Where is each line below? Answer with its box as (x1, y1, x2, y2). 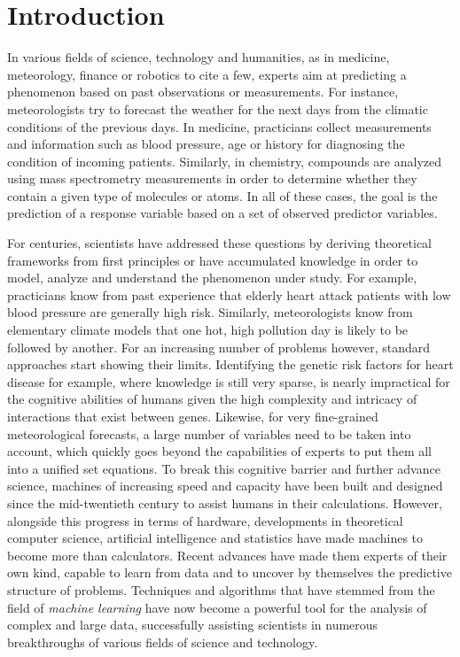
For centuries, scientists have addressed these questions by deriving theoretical (7, 234, 432, 252)
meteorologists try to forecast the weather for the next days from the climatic (7, 99, 428, 118)
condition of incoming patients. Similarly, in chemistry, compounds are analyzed (7, 151, 442, 170)
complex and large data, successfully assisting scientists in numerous (7, 615, 378, 634)
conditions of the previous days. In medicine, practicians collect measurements (7, 117, 432, 135)
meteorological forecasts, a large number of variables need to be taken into (7, 424, 411, 443)
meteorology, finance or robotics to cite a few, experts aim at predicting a (7, 65, 407, 83)
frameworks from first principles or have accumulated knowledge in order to (7, 251, 418, 269)
